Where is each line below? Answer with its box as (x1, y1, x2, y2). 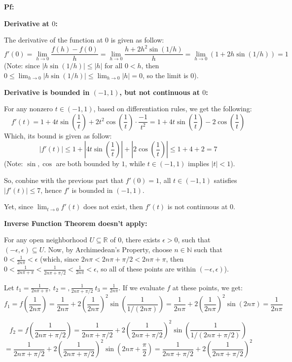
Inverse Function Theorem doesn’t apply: (4, 218, 147, 228)
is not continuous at (167, 201, 228, 212)
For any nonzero (4, 103, 53, 114)
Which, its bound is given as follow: (4, 130, 112, 140)
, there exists (121, 234, 160, 245)
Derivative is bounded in (4, 87, 90, 97)
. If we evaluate (118, 282, 165, 292)
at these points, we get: (172, 282, 243, 292)
